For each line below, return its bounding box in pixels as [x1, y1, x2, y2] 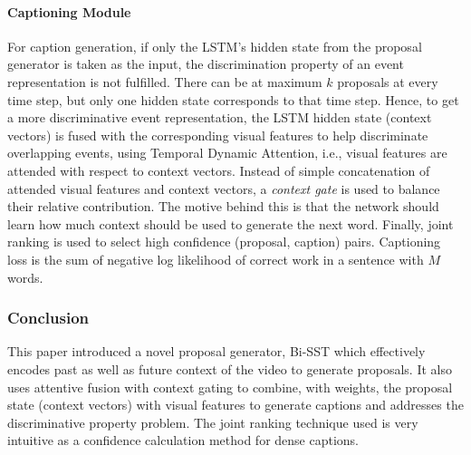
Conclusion [7, 306, 89, 329]
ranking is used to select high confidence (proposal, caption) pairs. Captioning [7, 232, 441, 251]
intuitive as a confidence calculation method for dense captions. [7, 431, 359, 450]
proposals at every [337, 72, 438, 91]
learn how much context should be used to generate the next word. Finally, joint [7, 214, 454, 233]
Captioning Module [7, 2, 131, 21]
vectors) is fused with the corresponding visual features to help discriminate [7, 125, 428, 144]
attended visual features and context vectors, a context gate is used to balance [7, 179, 440, 198]
